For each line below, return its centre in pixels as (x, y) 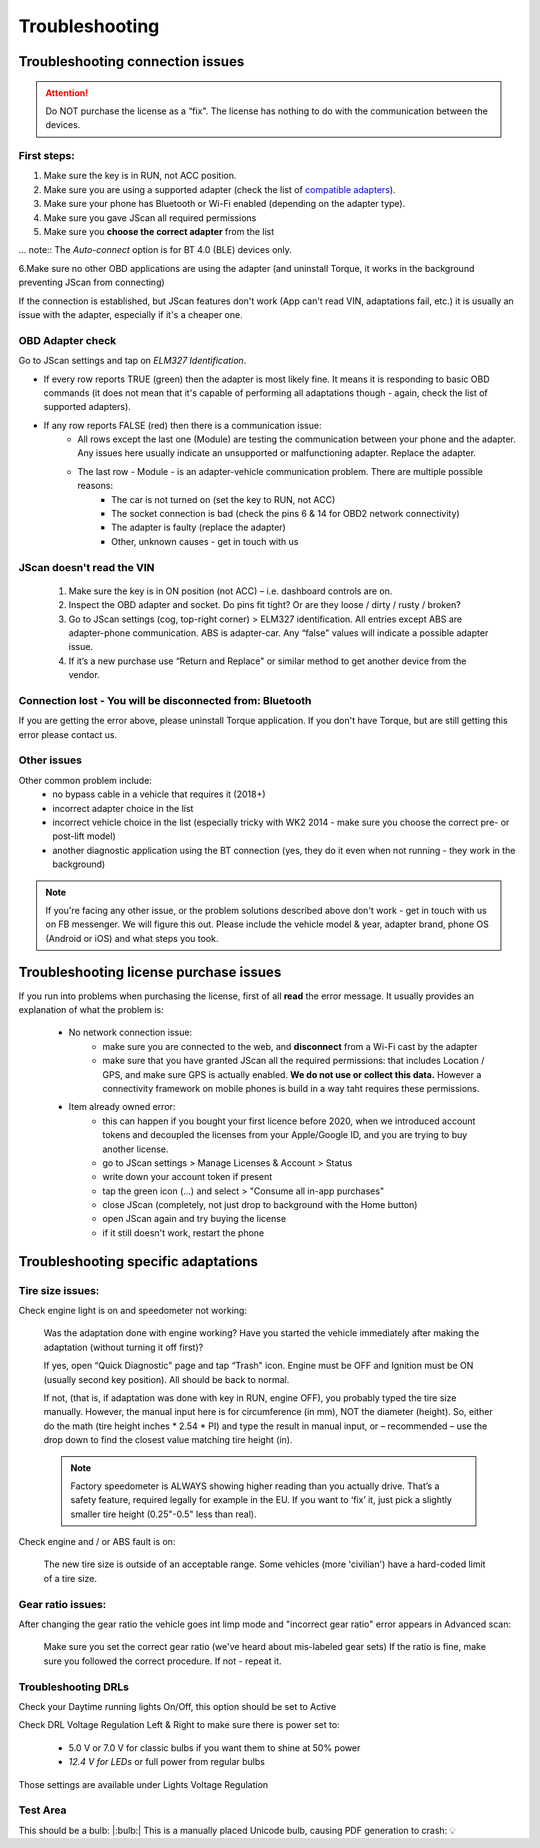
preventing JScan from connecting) (91, 282)
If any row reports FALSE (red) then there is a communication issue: (182, 425)
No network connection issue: (130, 1032)
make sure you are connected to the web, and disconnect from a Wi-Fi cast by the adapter (290, 1046)
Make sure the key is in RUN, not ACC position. (140, 176)
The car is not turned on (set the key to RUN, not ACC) (223, 499)
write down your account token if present (187, 1177)
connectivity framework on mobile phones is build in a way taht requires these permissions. (291, 1088)
